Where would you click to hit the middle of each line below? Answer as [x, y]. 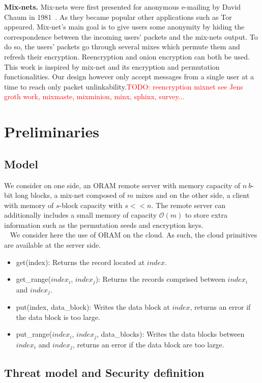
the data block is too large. [58, 317]
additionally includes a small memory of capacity [81, 215]
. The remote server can [188, 205]
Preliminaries [52, 131]
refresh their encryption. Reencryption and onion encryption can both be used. [127, 56]
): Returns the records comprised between [160, 279]
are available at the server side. [53, 245]
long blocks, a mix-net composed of [70, 195]
